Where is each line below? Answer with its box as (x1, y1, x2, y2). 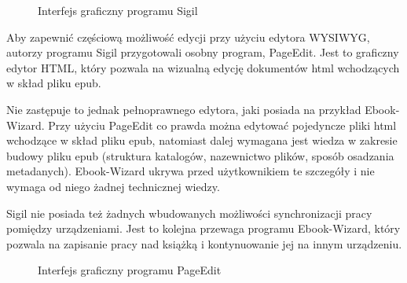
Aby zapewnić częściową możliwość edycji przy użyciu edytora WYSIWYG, (6, 28, 370, 45)
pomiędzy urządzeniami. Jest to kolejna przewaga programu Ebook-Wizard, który (6, 220, 401, 237)
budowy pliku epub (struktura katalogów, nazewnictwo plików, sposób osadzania (6, 147, 394, 164)
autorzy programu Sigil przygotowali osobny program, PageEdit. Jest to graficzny (6, 44, 399, 61)
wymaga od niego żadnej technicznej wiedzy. (6, 178, 220, 194)
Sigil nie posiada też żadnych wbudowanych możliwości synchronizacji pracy (6, 204, 372, 221)
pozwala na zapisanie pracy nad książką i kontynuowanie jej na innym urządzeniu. (6, 235, 402, 252)
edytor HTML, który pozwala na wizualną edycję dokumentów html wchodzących (6, 59, 400, 75)
